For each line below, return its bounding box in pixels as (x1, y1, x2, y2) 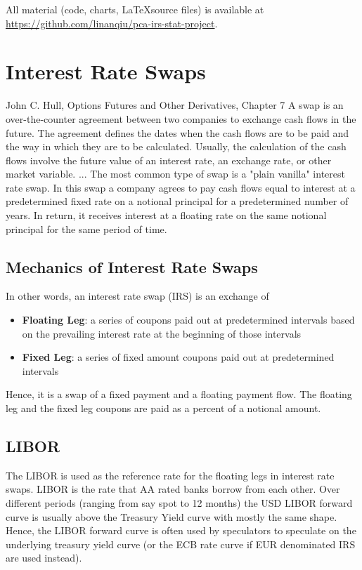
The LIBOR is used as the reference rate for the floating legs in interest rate (6, 468, 335, 482)
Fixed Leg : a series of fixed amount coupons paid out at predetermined (22, 350, 335, 364)
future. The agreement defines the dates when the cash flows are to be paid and (6, 125, 349, 140)
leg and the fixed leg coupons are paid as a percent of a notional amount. (6, 401, 321, 416)
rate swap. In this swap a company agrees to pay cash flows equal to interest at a (6, 180, 356, 194)
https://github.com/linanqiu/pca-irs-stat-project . (6, 15, 218, 30)
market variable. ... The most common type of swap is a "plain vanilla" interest (6, 166, 345, 181)
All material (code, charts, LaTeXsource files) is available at (6, 2, 264, 16)
